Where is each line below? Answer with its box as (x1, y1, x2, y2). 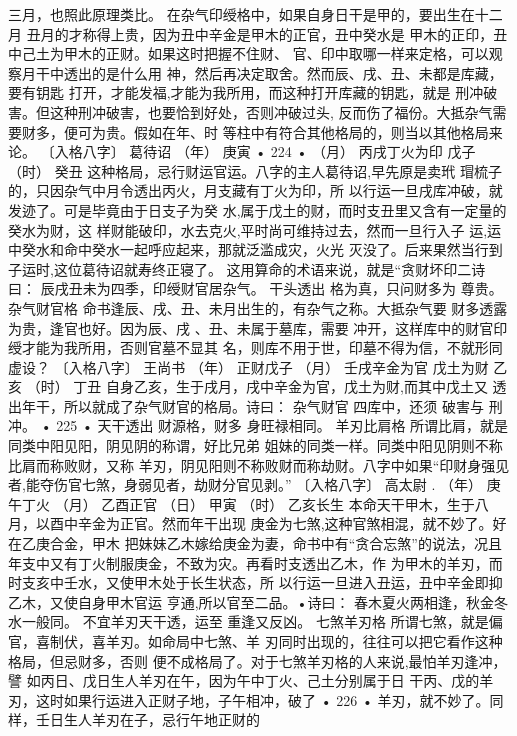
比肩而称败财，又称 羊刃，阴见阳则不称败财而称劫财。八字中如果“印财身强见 (8, 454, 510, 475)
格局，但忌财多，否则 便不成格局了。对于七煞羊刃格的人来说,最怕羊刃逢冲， (8, 650, 507, 671)
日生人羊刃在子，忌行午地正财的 (49, 709, 260, 730)
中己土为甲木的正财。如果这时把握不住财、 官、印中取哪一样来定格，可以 (8, 43, 489, 64)
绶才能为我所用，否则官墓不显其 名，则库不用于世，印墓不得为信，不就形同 (8, 337, 503, 358)
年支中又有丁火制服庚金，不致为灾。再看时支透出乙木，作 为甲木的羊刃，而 (8, 552, 503, 573)
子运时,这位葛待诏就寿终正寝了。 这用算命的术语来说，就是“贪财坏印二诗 (8, 258, 486, 279)
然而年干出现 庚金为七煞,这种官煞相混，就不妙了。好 (161, 513, 507, 534)
